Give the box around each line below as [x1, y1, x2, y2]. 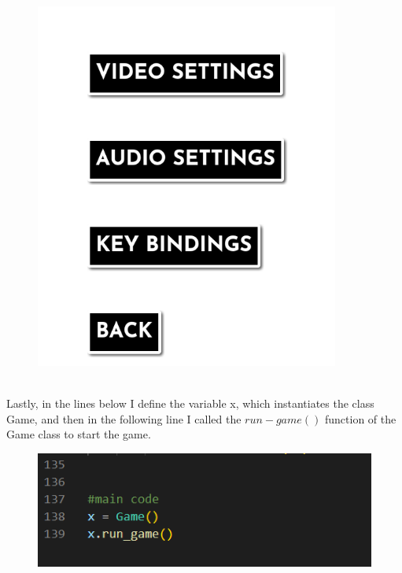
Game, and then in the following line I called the [6, 410, 242, 427]
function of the [324, 410, 396, 427]
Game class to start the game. [6, 426, 151, 442]
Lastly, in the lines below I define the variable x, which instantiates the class [6, 394, 374, 411]
